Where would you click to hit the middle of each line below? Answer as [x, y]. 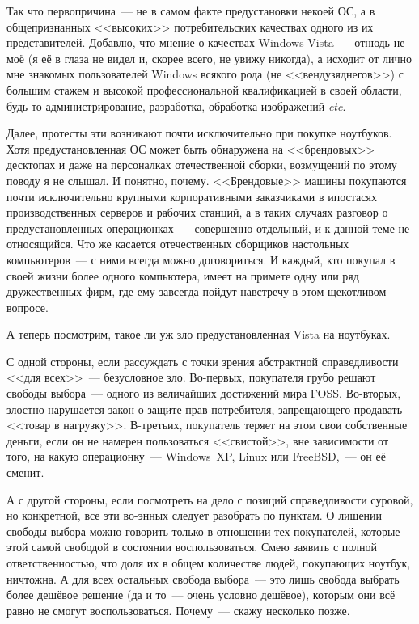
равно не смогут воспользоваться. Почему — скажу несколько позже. [178, 610]
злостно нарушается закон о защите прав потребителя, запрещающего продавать [205, 409]
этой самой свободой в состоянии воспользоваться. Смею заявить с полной [192, 547]
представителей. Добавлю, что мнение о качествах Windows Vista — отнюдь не [206, 42]
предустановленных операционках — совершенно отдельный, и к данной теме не [208, 228]
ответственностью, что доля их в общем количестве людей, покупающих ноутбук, [209, 563]
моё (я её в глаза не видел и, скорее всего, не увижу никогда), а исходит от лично [209, 58]
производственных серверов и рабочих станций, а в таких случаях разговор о [197, 212]
